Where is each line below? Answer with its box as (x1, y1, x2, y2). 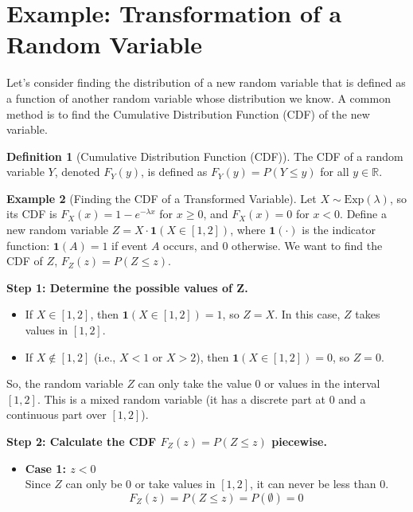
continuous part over (6, 406, 107, 423)
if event (111, 236, 148, 253)
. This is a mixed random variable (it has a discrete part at (37, 390, 325, 407)
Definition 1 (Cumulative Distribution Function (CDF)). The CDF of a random (6, 147, 403, 164)
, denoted (54, 163, 100, 180)
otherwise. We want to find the (232, 236, 383, 253)
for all (320, 163, 349, 180)
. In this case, (275, 306, 341, 322)
